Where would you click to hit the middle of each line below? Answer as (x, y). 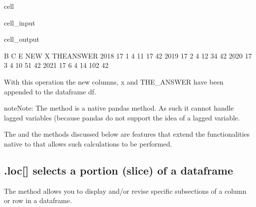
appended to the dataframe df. (50, 91)
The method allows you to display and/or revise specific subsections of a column (125, 191)
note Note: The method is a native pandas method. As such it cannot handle (119, 108)
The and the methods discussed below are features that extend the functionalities (127, 134)
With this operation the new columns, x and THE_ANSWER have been (114, 81)
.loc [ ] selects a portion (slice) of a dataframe (119, 170)
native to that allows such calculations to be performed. (88, 143)
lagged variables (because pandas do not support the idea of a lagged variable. (122, 117)
